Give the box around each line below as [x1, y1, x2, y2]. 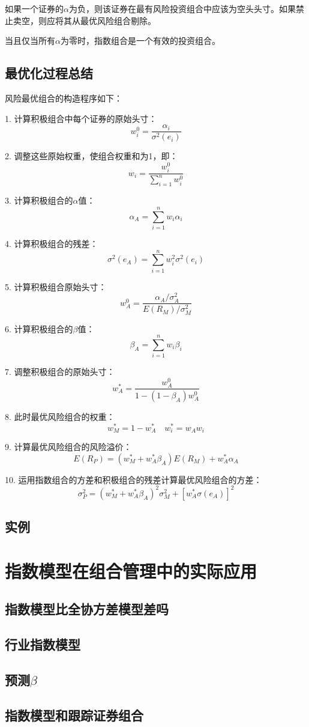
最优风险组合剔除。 [80, 14, 156, 26]
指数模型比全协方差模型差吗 [5, 600, 169, 618]
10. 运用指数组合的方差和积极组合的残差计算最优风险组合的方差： [5, 473, 262, 485]
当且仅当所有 [5, 34, 55, 47]
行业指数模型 [5, 635, 80, 654]
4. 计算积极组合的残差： [5, 237, 98, 249]
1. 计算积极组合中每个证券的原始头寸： [5, 112, 157, 124]
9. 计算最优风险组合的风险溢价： [5, 440, 132, 453]
